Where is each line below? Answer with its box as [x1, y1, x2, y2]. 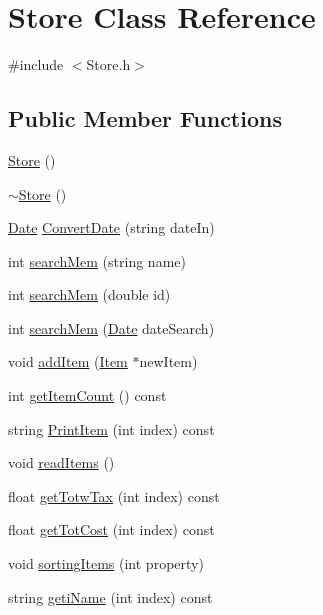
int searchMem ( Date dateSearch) [8, 317, 215, 338]
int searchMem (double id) [8, 284, 171, 305]
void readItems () [8, 452, 115, 473]
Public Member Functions [8, 103, 282, 134]
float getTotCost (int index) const [8, 519, 215, 540]
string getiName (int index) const [8, 586, 213, 607]
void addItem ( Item [8, 351, 128, 372]
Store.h [86, 54, 131, 75]
